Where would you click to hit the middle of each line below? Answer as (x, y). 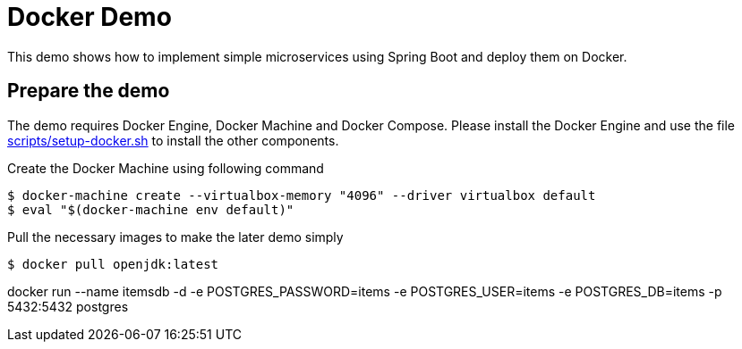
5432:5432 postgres (68, 306)
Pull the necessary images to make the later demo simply (175, 237)
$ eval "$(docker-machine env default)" (151, 209)
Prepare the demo (89, 91)
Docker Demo (90, 17)
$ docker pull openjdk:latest (113, 264)
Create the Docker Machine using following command (166, 168)
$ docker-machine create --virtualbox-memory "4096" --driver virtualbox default (302, 195)
